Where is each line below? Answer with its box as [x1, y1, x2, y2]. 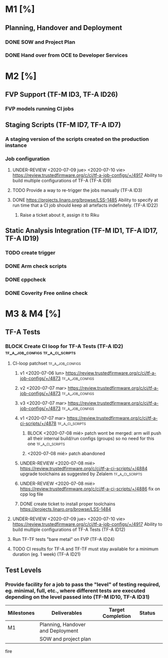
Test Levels [5, 566, 41, 574]
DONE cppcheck [5, 276, 46, 283]
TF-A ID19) [5, 234, 39, 242]
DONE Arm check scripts [5, 262, 67, 269]
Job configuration [5, 155, 50, 162]
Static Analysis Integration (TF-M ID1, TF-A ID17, [5, 226, 158, 235]
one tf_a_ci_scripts [27, 441, 65, 447]
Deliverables [51, 609, 82, 616]
